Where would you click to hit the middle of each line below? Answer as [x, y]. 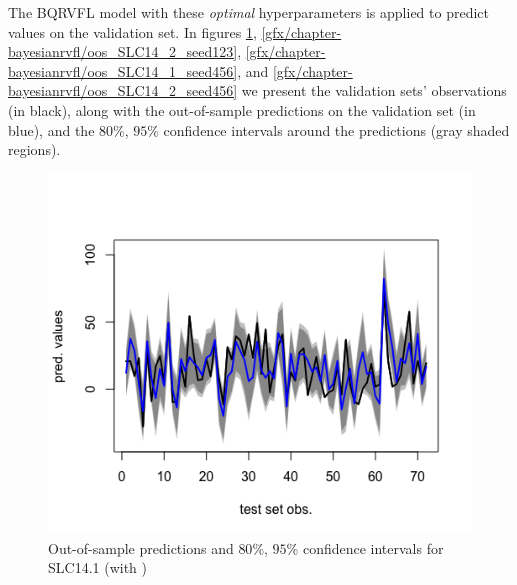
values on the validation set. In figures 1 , [132, 31]
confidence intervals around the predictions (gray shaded [336, 129]
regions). [34, 149]
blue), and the [51, 129]
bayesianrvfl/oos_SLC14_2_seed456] [123, 90]
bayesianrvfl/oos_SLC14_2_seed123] [123, 51]
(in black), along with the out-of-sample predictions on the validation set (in [242, 109]
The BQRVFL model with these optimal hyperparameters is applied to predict [248, 12]
